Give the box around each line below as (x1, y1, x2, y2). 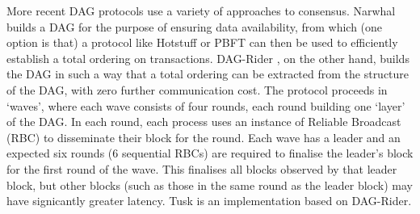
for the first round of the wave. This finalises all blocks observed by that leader (6, 160, 397, 177)
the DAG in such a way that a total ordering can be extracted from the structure (6, 65, 409, 82)
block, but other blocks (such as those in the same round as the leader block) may (6, 176, 413, 193)
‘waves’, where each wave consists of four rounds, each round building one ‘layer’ (6, 97, 405, 114)
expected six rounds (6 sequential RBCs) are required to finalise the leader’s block (6, 145, 414, 162)
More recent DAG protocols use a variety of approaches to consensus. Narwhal (6, 2, 396, 19)
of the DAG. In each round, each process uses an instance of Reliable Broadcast (6, 113, 401, 130)
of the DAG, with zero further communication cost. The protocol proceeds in (6, 81, 388, 98)
